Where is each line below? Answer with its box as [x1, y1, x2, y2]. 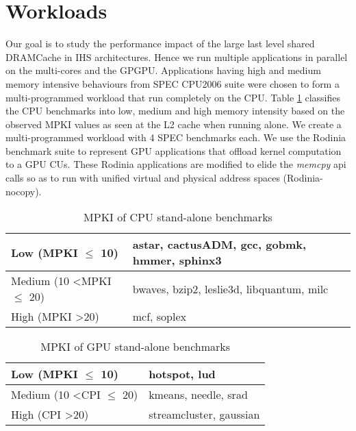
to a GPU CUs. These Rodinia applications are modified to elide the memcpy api [5, 157, 346, 171]
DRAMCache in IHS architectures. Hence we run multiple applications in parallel [5, 49, 348, 64]
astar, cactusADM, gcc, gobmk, [132, 236, 307, 253]
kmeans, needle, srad [149, 386, 248, 403]
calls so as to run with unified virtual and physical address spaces [5, 171, 280, 185]
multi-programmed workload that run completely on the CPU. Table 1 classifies [5, 90, 341, 104]
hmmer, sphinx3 [132, 252, 222, 269]
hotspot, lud [149, 366, 216, 382]
